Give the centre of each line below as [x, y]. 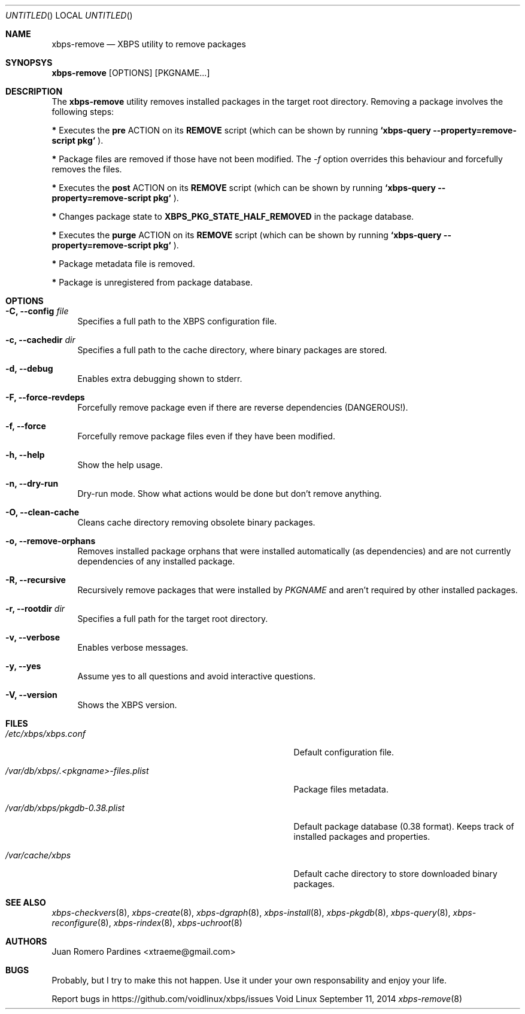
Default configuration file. [344, 752]
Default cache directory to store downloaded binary [395, 874]
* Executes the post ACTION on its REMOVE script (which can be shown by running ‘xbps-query [244, 188]
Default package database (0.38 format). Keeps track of [404, 826]
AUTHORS [26, 941]
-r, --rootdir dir [35, 608]
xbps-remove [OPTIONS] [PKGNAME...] [131, 73]
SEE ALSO [26, 902]
